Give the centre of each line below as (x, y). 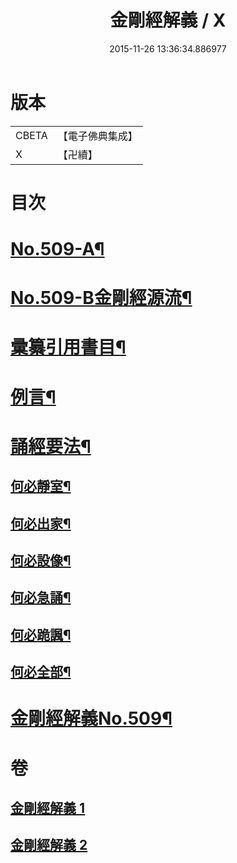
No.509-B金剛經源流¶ (101, 298)
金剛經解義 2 (49, 845)
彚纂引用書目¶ (68, 347)
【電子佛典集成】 (97, 136)
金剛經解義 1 (48, 807)
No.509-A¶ (57, 249)
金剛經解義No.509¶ (91, 718)
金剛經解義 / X (168, 20)
